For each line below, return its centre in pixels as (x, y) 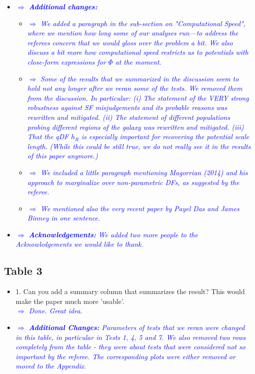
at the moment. (138, 61)
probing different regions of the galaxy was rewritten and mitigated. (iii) (136, 127)
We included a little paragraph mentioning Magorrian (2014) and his (144, 172)
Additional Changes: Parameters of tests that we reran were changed (137, 327)
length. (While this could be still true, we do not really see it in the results (139, 146)
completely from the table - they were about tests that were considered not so (130, 347)
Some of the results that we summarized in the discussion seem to (140, 78)
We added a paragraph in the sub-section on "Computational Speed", (143, 23)
